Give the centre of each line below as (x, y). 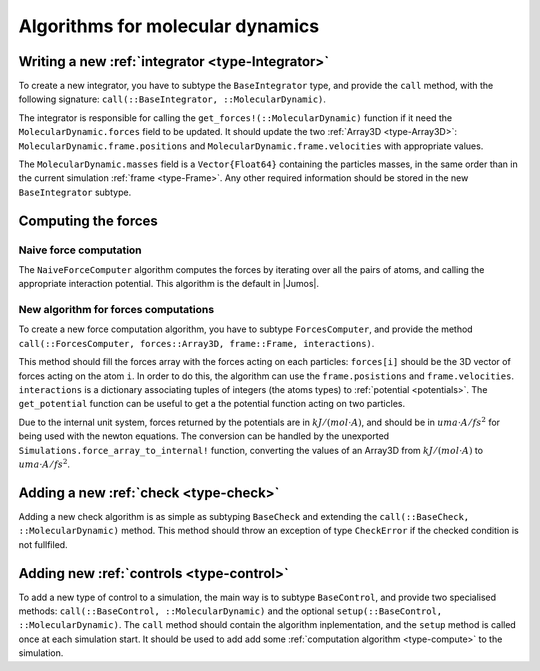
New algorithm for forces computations (116, 310)
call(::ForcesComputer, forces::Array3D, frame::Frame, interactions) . (196, 343)
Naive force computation (80, 250)
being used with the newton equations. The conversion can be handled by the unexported (204, 436)
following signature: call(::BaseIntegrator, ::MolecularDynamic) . (172, 99)
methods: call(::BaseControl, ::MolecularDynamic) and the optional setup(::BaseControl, (230, 611)
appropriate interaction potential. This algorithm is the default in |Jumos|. (169, 284)
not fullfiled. (43, 544)
